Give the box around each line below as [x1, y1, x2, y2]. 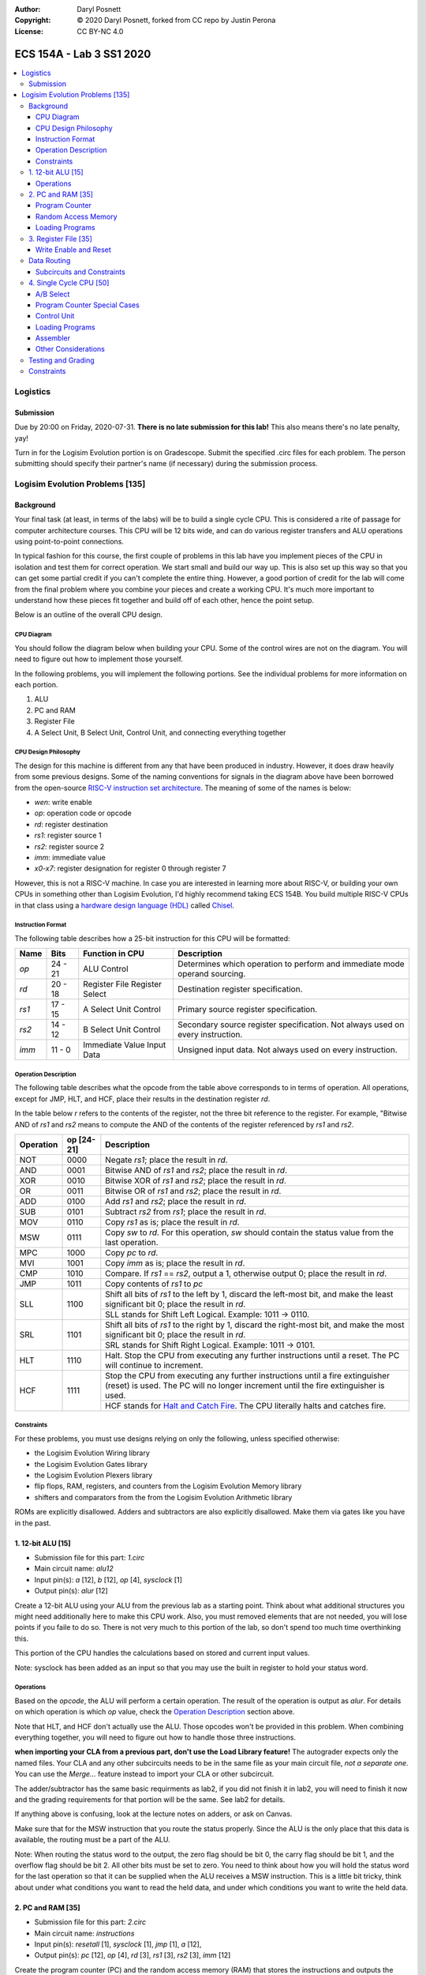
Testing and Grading [28, 355, 95, 365]
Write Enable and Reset [35, 245, 112, 254]
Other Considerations [35, 344, 106, 354]
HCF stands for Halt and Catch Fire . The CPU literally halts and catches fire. [105, 1400, 387, 1411]
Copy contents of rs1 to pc [105, 1278, 204, 1289]
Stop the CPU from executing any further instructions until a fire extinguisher [105, 1370, 390, 1381]
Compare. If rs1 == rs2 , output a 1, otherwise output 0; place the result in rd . [105, 1268, 387, 1279]
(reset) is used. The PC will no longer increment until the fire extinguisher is [105, 1379, 386, 1390]
